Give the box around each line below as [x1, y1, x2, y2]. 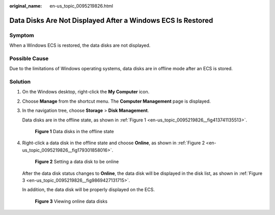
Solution [9, 78, 31, 85]
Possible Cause [9, 55, 49, 62]
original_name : [9, 3, 42, 9]
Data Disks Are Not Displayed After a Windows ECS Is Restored [9, 16, 213, 25]
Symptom [9, 32, 34, 39]
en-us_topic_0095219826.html [49, 3, 113, 9]
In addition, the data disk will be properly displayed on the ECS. [22, 187, 155, 193]
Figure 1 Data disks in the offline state [35, 129, 114, 134]
